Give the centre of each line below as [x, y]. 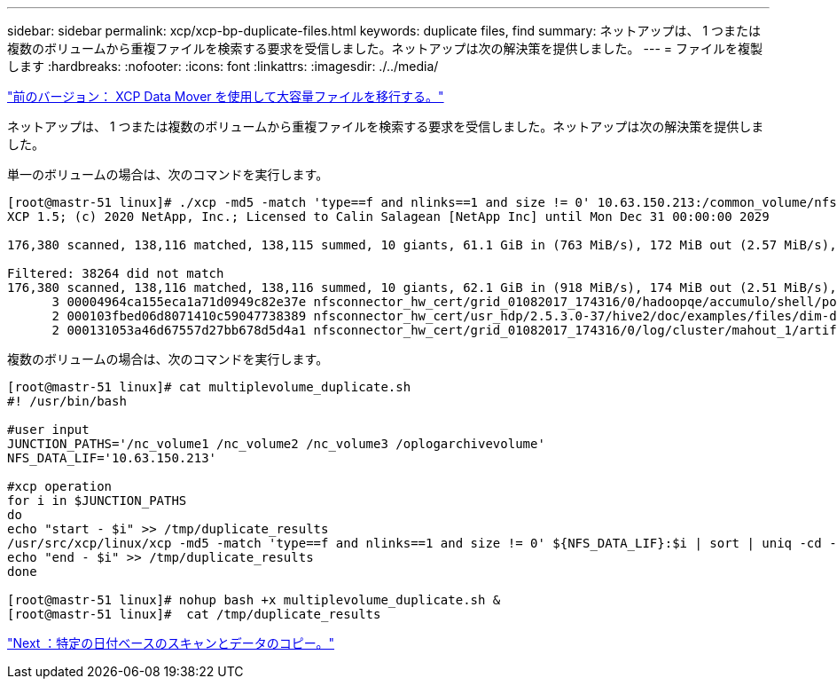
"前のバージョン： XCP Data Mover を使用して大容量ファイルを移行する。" [226, 96]
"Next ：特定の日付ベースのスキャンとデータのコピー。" [171, 643]
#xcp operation [60, 486]
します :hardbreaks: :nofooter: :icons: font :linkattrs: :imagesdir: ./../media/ [223, 66]
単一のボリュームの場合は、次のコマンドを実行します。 [168, 174]
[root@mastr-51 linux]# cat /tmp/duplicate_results [194, 614]
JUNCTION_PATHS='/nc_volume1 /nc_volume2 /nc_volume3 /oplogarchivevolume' [276, 444]
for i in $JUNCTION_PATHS [97, 501]
